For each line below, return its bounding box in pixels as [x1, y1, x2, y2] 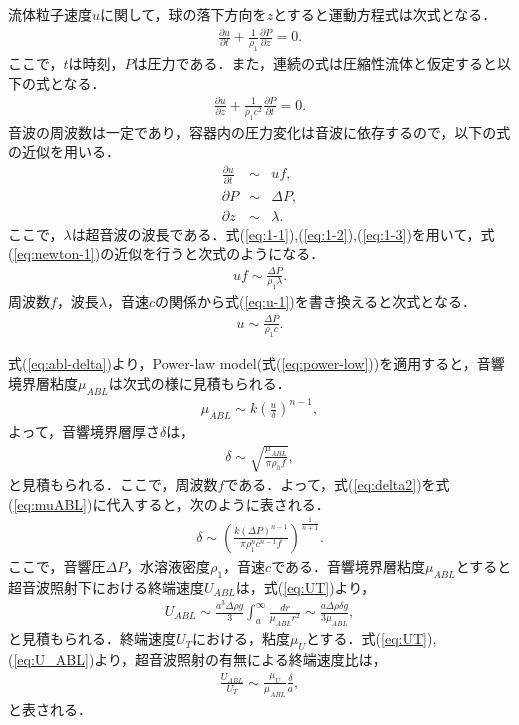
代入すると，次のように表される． [106, 493, 330, 514]
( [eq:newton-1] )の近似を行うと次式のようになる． [8, 243, 325, 264]
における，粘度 [192, 628, 291, 649]
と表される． [8, 698, 92, 719]
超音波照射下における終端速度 [8, 576, 204, 597]
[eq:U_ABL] [13, 648, 89, 669]
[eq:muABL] [13, 493, 87, 514]
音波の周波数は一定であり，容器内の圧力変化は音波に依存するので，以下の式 [8, 121, 511, 142]
